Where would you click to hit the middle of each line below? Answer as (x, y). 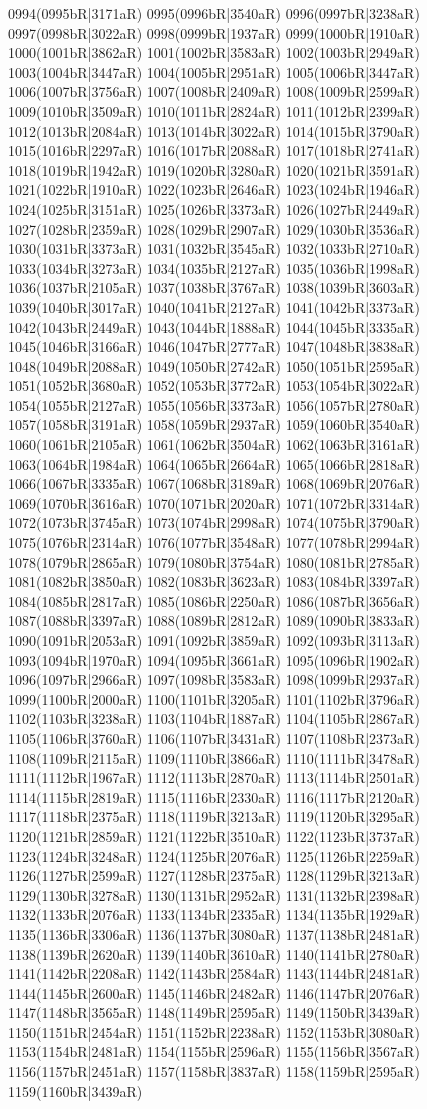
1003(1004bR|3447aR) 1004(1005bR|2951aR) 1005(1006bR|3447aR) (214, 71)
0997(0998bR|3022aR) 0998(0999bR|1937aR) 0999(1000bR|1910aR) (214, 32)
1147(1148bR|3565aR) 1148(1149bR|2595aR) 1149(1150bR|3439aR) (214, 1012)
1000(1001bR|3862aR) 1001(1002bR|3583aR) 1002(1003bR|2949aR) (214, 52)
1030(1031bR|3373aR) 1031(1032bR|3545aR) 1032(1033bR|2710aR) (214, 248)
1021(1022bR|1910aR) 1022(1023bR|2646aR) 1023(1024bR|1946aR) (214, 189)
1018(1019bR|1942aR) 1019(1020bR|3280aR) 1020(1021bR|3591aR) (214, 169)
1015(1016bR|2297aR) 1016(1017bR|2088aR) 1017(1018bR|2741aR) (214, 150)
